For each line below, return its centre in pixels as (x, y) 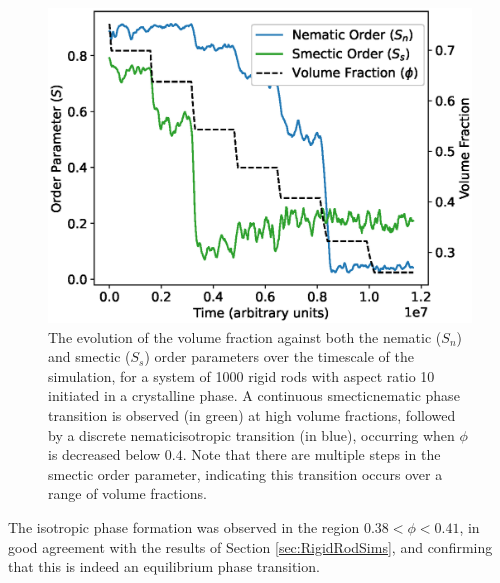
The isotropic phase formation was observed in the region (184, 527)
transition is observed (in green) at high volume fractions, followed (252, 415)
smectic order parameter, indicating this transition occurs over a (245, 473)
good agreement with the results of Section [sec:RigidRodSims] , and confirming (250, 546)
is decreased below (104, 454)
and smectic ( (89, 356)
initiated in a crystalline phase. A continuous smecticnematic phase (254, 395)
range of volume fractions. (127, 493)
